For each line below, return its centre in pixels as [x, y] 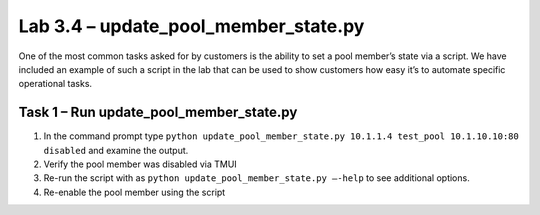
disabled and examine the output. [116, 150]
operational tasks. [55, 84]
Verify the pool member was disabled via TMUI [140, 164]
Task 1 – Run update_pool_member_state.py [158, 112]
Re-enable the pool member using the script [134, 192]
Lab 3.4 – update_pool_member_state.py [191, 26]
